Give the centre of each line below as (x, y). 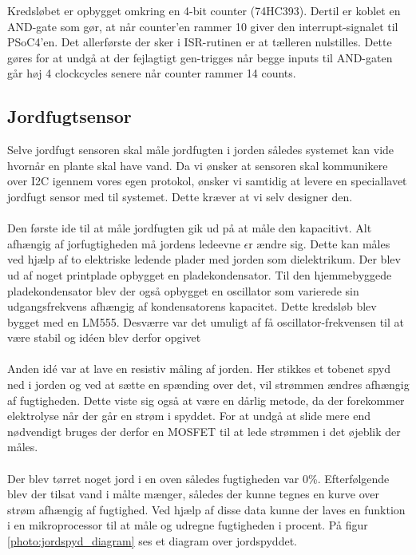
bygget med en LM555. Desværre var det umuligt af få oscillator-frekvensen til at (206, 321)
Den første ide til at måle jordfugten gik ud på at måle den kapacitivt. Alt (190, 228)
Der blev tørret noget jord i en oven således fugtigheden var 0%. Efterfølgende (198, 478)
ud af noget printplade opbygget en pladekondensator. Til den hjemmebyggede (200, 274)
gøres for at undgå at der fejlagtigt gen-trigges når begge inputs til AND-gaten (200, 57)
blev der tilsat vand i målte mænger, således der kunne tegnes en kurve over (193, 494)
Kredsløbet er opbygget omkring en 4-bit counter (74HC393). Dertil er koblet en (204, 10)
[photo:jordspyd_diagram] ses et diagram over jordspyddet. (152, 541)
